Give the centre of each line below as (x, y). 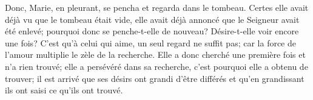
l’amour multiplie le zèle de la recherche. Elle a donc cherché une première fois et (155, 55)
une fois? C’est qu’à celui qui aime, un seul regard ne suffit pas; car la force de (151, 42)
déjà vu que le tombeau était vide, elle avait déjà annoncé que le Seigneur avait (152, 19)
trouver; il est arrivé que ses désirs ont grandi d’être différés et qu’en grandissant (155, 78)
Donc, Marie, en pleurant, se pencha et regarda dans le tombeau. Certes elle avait (157, 7)
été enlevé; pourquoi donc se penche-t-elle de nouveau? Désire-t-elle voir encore (152, 31)
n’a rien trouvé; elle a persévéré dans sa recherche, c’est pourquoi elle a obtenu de (156, 66)
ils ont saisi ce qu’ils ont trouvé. (64, 90)
